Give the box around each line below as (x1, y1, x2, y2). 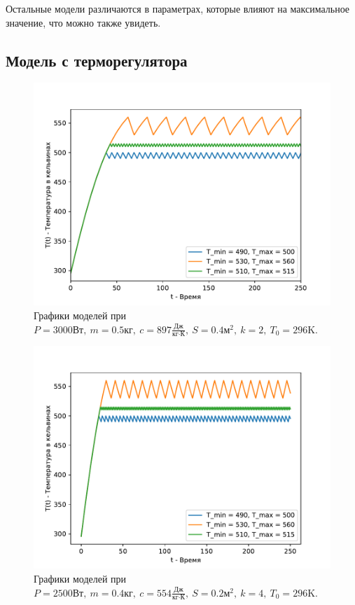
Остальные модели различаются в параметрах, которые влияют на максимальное (6, 1, 350, 15)
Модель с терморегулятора (6, 49, 188, 71)
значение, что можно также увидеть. (6, 15, 161, 29)
